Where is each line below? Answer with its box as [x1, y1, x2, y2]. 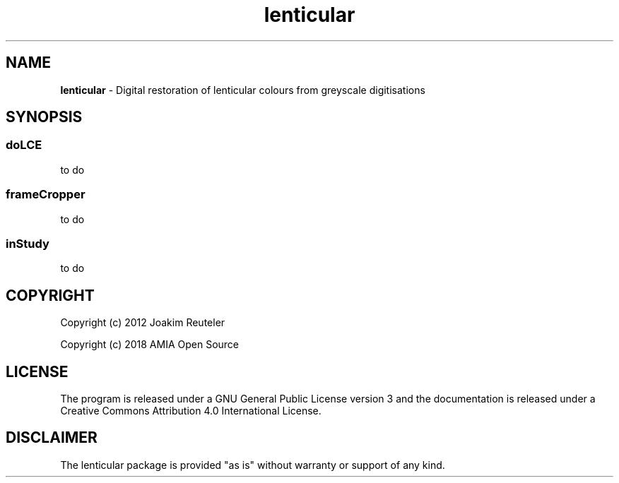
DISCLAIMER [6, 429, 98, 447]
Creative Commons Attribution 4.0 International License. [60, 405, 322, 417]
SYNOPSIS [6, 108, 83, 126]
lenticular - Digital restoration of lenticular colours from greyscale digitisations [60, 83, 425, 96]
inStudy [6, 236, 49, 251]
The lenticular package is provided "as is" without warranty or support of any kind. [60, 458, 445, 471]
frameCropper [6, 187, 86, 202]
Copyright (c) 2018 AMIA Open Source [60, 338, 240, 351]
